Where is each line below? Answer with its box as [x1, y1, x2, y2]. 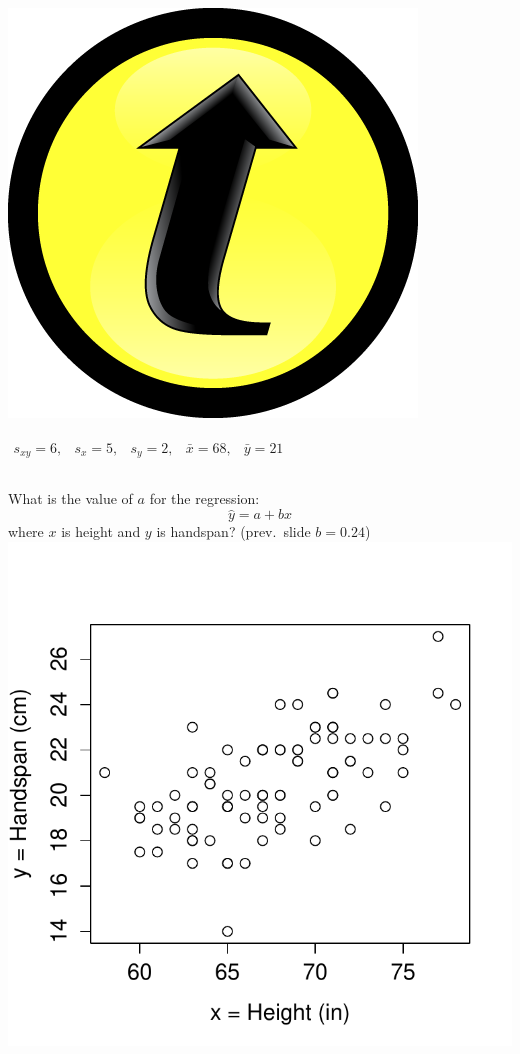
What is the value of [8, 488, 133, 509]
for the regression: [149, 488, 260, 509]
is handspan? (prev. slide [156, 521, 311, 542]
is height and [61, 521, 141, 542]
